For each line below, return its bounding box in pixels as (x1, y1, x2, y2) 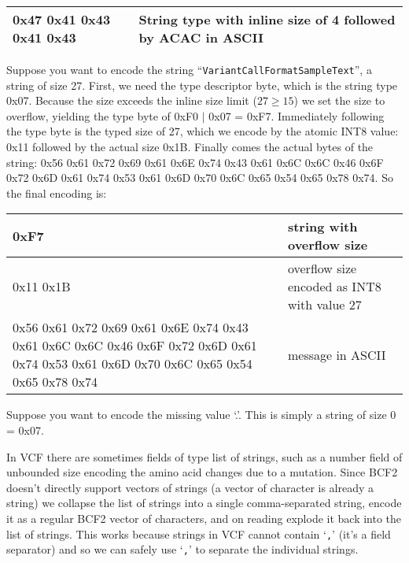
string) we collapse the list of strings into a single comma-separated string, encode (6, 494, 402, 511)
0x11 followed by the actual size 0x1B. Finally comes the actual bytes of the (6, 139, 374, 155)
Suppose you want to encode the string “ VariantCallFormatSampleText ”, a (6, 61, 372, 77)
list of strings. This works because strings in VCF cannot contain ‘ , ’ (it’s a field (6, 525, 391, 542)
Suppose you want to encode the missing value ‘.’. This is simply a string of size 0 (6, 406, 396, 423)
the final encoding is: (6, 184, 107, 201)
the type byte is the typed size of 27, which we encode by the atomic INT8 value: (6, 123, 399, 139)
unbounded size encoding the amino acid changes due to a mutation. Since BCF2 (6, 464, 398, 480)
